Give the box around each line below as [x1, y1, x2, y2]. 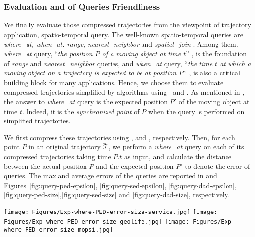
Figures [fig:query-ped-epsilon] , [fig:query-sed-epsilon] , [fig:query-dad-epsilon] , [4, 180, 237, 190]
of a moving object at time [102, 48, 181, 58]
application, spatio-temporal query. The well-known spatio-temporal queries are [4, 29, 243, 39]
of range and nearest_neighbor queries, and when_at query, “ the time [4, 58, 213, 68]
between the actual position [4, 161, 87, 171]
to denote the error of [185, 161, 250, 171]
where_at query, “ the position [4, 48, 93, 58]
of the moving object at [178, 96, 250, 106]
